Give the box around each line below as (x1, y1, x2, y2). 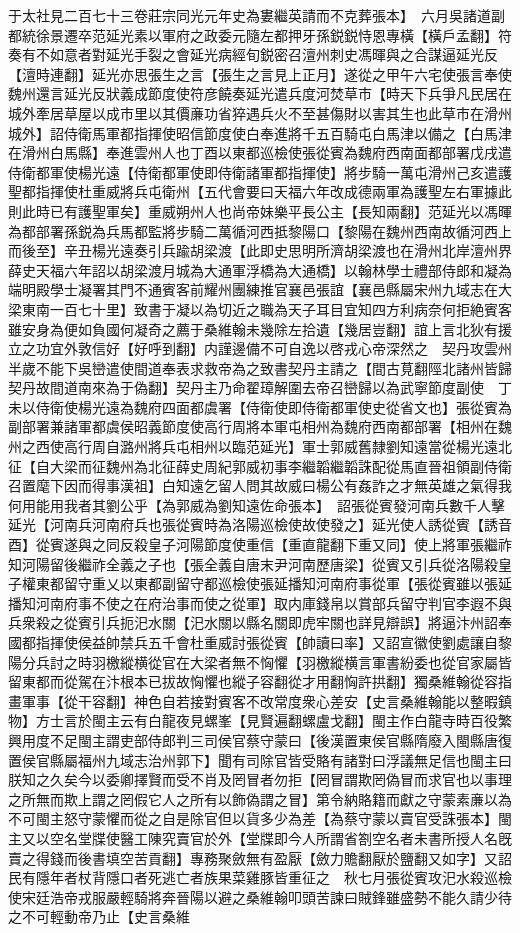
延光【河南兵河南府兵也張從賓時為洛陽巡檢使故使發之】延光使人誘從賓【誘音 (8, 514, 512, 535)
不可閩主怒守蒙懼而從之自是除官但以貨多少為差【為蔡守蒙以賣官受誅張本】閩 (8, 808, 512, 829)
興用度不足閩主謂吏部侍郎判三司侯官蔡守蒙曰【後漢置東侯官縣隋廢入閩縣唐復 (8, 729, 512, 750)
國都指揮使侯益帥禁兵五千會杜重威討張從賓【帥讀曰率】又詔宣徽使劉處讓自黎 (8, 632, 512, 652)
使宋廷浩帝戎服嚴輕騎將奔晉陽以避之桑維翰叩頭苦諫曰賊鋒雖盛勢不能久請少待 (8, 886, 512, 907)
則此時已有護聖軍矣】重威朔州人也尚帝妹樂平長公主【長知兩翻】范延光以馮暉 (8, 200, 512, 221)
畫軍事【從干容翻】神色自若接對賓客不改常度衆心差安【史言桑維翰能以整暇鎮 (8, 690, 512, 711)
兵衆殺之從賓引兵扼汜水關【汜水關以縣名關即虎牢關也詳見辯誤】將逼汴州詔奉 (8, 612, 512, 633)
